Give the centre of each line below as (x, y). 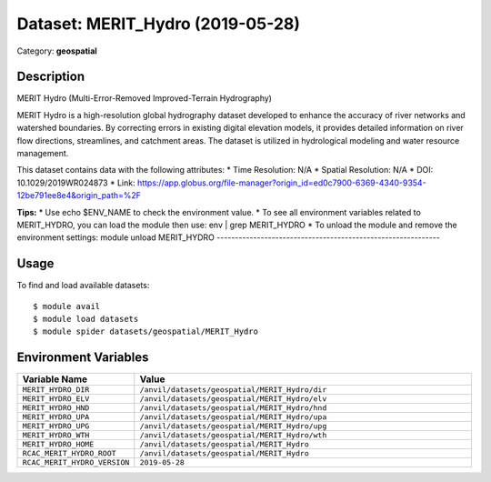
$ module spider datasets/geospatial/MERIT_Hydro (146, 331)
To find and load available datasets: (83, 286)
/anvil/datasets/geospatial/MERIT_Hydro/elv (233, 399)
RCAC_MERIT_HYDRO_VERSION (76, 462)
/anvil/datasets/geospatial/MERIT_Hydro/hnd (233, 408)
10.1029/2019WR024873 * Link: (76, 183)
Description (51, 77)
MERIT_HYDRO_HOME (58, 444)
